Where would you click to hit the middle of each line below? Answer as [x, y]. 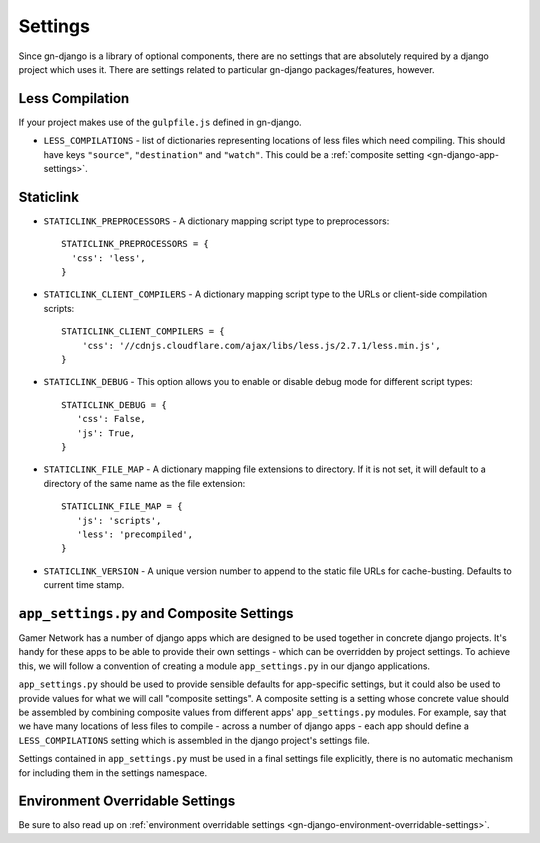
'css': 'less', [108, 258]
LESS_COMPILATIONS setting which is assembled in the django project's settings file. [194, 740]
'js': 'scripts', [119, 520]
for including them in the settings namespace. [113, 772]
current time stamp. [84, 585]
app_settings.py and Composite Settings [156, 613]
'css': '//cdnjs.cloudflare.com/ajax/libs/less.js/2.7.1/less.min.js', [261, 345]
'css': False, [111, 419]
